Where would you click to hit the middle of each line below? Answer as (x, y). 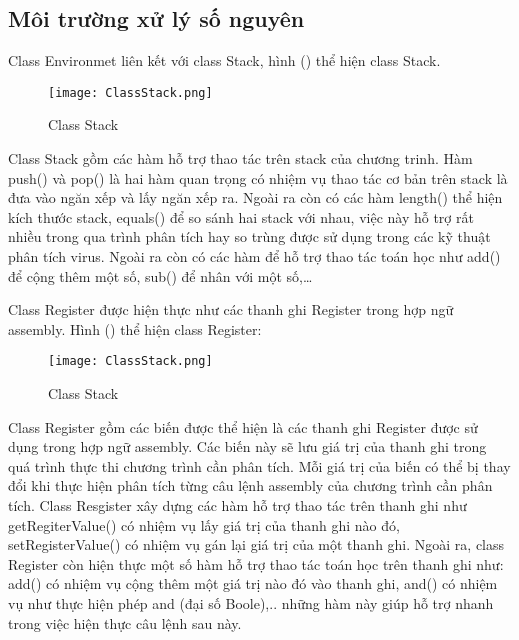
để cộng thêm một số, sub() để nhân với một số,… (160, 275)
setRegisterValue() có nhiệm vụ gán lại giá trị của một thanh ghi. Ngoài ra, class (256, 544)
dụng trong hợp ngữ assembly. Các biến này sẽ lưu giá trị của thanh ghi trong (247, 446)
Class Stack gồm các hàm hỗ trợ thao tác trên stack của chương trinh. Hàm (240, 158)
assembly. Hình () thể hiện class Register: (135, 328)
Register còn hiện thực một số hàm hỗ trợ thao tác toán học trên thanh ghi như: (256, 563)
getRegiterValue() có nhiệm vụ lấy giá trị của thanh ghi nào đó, (204, 524)
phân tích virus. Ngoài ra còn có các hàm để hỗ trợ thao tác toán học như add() (254, 256)
